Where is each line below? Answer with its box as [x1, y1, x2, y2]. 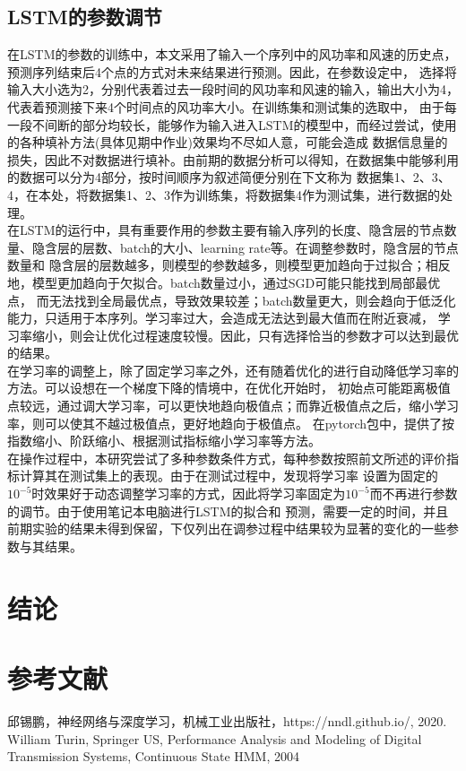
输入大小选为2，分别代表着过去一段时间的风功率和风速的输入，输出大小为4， [7, 80, 459, 99]
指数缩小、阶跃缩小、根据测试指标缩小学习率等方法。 [7, 431, 321, 450]
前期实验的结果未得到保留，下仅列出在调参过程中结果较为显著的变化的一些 [7, 519, 446, 538]
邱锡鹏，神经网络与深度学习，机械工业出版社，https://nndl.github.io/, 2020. [7, 711, 447, 730]
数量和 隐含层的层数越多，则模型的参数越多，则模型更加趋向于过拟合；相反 [7, 256, 451, 274]
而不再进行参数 [369, 484, 458, 503]
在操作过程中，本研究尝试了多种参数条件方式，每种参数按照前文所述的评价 [7, 448, 446, 467]
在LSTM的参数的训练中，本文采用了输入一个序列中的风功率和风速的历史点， [7, 45, 457, 64]
